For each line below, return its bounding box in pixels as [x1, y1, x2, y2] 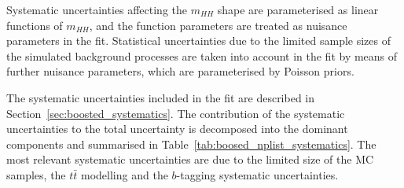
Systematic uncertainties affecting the [6, 2, 188, 17]
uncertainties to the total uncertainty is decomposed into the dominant [6, 120, 348, 137]
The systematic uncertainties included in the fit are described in [6, 89, 315, 105]
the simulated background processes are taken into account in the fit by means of [6, 47, 398, 64]
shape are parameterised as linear [217, 2, 379, 17]
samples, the [6, 166, 66, 182]
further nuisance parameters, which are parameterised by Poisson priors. [6, 63, 354, 79]
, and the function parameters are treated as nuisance [89, 17, 347, 33]
